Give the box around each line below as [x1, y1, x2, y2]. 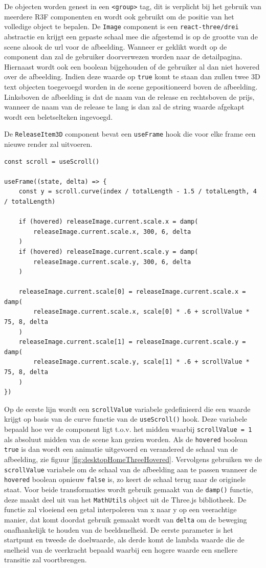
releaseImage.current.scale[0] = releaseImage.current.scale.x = [18, 288, 246, 296]
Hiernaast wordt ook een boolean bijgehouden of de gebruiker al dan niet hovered [4, 61, 260, 72]
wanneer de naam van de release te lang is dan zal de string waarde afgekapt [4, 101, 245, 112]
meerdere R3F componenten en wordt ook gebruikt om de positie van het [4, 11, 234, 21]
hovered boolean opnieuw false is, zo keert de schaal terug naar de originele [4, 474, 246, 485]
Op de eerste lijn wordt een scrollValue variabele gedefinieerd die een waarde [4, 403, 251, 414]
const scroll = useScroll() [4, 158, 100, 165]
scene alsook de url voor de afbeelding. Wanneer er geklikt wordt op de [4, 41, 227, 52]
